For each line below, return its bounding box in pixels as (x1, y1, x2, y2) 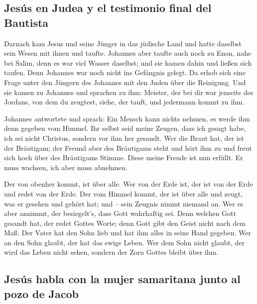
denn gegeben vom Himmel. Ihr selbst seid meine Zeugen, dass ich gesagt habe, (4, 123, 246, 133)
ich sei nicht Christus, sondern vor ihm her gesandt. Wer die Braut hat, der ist (4, 132, 244, 143)
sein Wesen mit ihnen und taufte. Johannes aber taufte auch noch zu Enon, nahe (4, 48, 252, 58)
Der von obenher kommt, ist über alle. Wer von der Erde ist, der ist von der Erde (4, 179, 253, 189)
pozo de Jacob (4, 286, 79, 301)
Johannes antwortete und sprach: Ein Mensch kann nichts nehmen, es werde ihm (4, 113, 250, 123)
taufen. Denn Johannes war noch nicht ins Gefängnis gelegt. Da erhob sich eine (4, 67, 246, 78)
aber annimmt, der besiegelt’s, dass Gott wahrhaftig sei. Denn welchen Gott (4, 208, 236, 218)
